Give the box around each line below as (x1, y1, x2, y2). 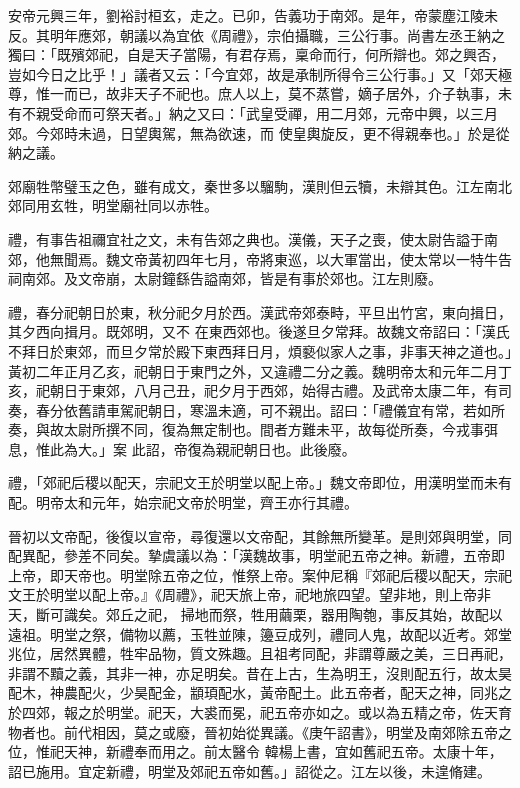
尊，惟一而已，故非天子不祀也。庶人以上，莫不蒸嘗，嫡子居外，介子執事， (8, 83, 498, 104)
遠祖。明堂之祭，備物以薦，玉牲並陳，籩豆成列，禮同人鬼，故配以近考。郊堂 (8, 623, 512, 644)
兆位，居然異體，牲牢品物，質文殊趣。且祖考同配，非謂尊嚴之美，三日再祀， (8, 643, 512, 664)
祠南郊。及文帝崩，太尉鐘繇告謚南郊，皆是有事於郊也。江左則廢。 (8, 268, 442, 289)
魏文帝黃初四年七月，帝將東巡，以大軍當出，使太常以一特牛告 (105, 248, 512, 269)
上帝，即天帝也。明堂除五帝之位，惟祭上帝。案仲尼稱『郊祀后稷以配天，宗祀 (8, 564, 512, 585)
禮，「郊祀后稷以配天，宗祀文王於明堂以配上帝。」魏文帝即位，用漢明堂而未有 (8, 472, 512, 493)
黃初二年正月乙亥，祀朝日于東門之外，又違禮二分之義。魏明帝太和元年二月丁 (8, 360, 512, 381)
